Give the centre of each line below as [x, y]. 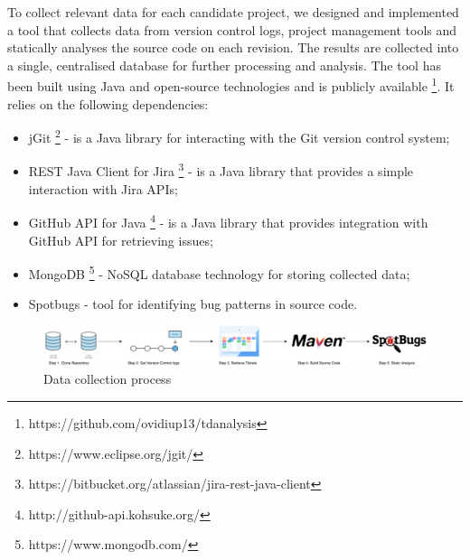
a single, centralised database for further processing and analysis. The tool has [224, 65]
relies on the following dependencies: [108, 103]
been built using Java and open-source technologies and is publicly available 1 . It [231, 85]
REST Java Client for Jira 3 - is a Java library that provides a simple [221, 170]
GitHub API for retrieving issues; [121, 240]
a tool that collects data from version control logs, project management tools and [232, 29]
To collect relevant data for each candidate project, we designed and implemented [233, 12]
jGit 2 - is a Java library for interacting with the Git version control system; [239, 136]
